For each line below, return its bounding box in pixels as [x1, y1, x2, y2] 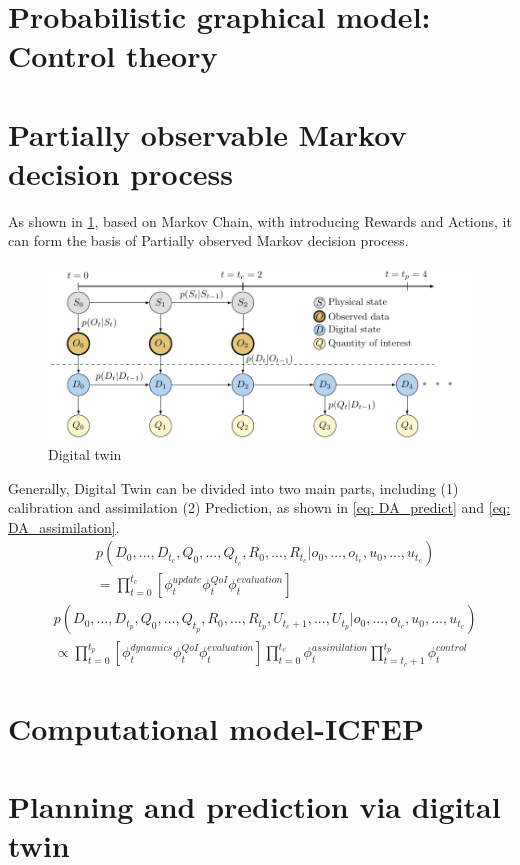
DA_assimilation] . [8, 516, 120, 537]
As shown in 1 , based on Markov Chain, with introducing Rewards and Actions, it [8, 210, 512, 231]
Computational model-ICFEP [8, 707, 424, 748]
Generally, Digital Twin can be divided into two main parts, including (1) [8, 477, 459, 498]
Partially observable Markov [8, 113, 407, 154]
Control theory [8, 35, 218, 76]
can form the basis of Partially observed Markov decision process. [8, 230, 409, 251]
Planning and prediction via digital [8, 786, 501, 827]
